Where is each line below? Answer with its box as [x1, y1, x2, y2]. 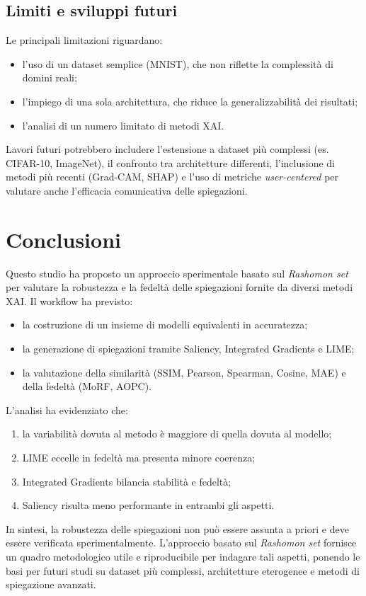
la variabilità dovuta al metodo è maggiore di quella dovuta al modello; [22, 426, 332, 441]
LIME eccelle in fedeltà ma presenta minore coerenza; [22, 450, 256, 465]
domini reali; [22, 70, 77, 85]
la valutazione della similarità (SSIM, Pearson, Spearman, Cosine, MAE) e [22, 365, 346, 379]
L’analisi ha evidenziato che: [6, 402, 128, 417]
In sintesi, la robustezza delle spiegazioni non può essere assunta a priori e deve [6, 521, 349, 536]
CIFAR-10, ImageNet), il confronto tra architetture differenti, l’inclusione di [6, 155, 336, 170]
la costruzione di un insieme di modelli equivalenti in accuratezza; [22, 317, 308, 332]
